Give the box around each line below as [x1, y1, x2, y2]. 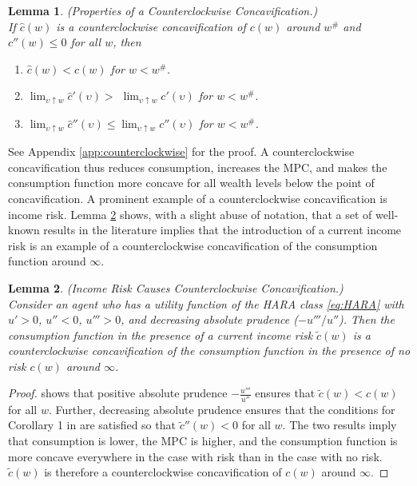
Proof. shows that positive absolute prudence [8, 384, 228, 401]
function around [8, 253, 86, 269]
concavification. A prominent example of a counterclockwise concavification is [8, 189, 387, 206]
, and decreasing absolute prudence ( [121, 311, 298, 328]
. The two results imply [282, 416, 397, 433]
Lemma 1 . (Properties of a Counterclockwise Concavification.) [8, 2, 318, 18]
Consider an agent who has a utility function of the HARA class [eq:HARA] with [8, 295, 404, 312]
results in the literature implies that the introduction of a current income [43, 221, 402, 238]
